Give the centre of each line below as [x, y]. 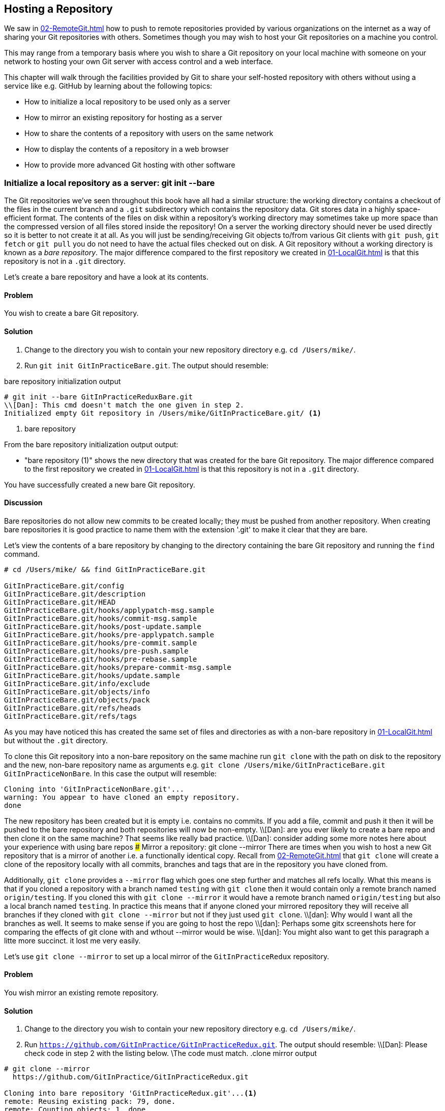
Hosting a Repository [58, 9]
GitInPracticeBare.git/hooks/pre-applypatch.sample [109, 634]
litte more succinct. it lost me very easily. [72, 940]
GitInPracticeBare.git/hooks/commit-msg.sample [101, 618]
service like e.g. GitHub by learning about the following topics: [108, 86]
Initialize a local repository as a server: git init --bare [110, 183]
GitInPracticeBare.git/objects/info [77, 692]
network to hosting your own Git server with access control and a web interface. [139, 62]
